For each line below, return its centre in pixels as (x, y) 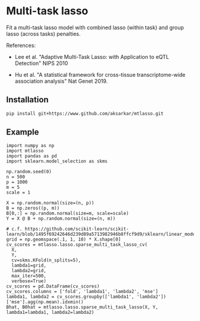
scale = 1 (18, 193)
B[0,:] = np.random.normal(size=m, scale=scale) (68, 214)
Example (23, 132)
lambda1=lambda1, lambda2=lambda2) (50, 313)
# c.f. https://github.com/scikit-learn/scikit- (68, 229)
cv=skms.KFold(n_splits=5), (46, 260)
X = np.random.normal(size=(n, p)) (50, 203)
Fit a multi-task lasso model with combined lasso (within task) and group (95, 27)
